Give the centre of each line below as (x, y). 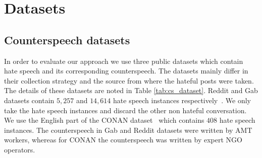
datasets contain (29, 100)
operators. (20, 149)
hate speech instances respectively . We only (182, 100)
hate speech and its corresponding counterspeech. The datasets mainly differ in (126, 71)
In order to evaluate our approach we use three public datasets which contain (124, 61)
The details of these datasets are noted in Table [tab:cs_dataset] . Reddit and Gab (131, 90)
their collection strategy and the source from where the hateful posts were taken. (129, 80)
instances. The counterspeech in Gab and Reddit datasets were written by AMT (128, 130)
